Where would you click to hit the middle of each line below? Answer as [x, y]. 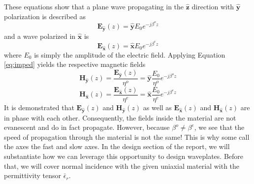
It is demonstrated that [39, 107]
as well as [157, 107]
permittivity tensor [33, 175]
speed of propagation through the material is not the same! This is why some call [127, 137]
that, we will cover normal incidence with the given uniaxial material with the [122, 166]
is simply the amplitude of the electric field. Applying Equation [130, 54]
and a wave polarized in [40, 36]
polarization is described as [45, 16]
